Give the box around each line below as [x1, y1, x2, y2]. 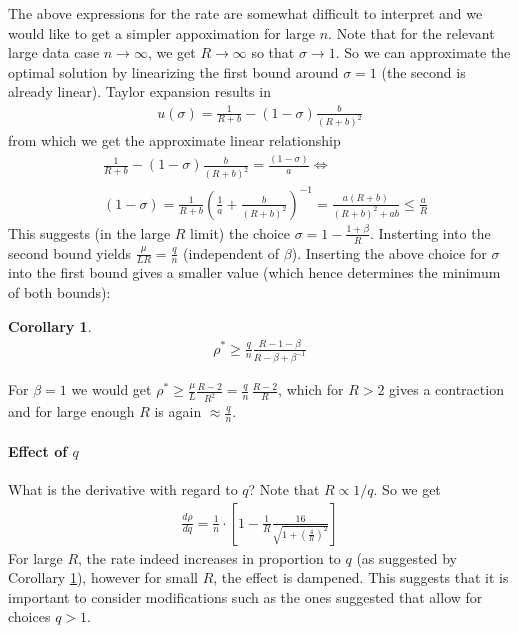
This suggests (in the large [8, 222, 171, 243]
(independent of [183, 242, 280, 263]
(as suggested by [356, 547, 457, 568]
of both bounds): [8, 281, 111, 302]
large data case [8, 42, 100, 63]
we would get [71, 379, 152, 400]
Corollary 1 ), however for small [8, 567, 199, 588]
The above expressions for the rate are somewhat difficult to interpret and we [8, 3, 483, 23]
